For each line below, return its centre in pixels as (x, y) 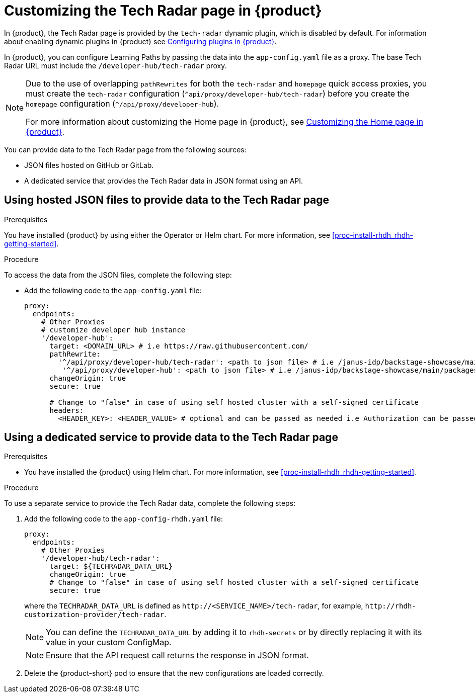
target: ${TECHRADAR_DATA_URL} (111, 567)
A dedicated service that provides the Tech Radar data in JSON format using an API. (164, 181)
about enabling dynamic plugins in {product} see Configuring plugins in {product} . (140, 41)
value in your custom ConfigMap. (109, 642)
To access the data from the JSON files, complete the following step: (118, 275)
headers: (67, 410)
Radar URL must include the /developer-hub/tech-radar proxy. (115, 65)
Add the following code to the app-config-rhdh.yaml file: (124, 519)
